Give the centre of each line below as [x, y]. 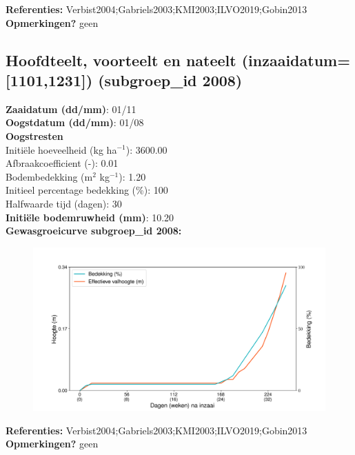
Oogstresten [34, 135]
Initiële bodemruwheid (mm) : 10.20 [90, 217]
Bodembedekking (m [49, 176]
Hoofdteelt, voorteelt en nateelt [121, 60]
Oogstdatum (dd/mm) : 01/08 [75, 122]
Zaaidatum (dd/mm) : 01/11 [71, 109]
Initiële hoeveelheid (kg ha [61, 149]
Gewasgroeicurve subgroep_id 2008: [94, 231]
